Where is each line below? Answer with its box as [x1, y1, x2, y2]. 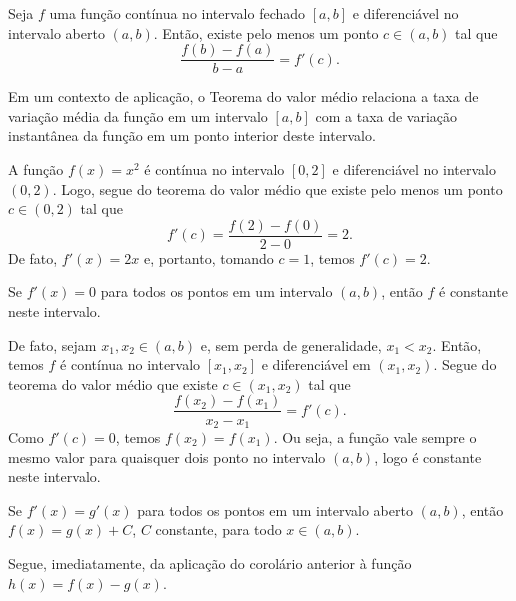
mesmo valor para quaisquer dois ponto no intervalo [8, 446, 326, 467]
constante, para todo [155, 519, 282, 540]
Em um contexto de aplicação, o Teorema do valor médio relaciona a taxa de [8, 86, 479, 107]
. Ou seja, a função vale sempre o [273, 426, 477, 447]
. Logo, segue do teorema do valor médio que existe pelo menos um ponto [52, 178, 503, 199]
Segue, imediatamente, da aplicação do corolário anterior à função [8, 552, 412, 573]
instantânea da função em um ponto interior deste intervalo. [8, 125, 376, 146]
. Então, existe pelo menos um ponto [153, 22, 379, 43]
